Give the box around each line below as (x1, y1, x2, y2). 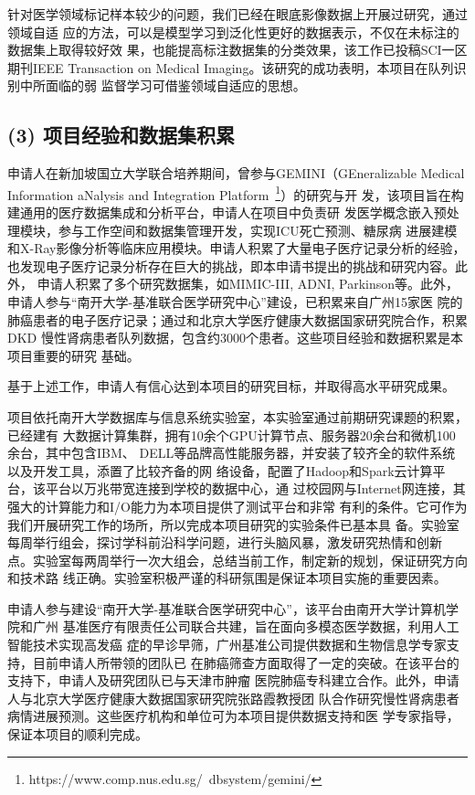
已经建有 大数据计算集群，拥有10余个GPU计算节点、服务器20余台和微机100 (7, 425, 456, 444)
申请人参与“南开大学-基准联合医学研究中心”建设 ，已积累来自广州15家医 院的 (7, 291, 463, 311)
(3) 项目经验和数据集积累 (7, 121, 235, 149)
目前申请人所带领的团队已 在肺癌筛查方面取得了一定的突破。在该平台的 (32, 652, 459, 672)
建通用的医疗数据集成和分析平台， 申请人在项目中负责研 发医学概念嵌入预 (7, 203, 447, 222)
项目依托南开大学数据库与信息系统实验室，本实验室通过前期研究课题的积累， (7, 407, 468, 426)
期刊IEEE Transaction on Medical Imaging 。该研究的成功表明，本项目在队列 (7, 58, 454, 77)
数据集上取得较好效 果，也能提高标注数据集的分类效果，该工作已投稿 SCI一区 (7, 40, 468, 59)
